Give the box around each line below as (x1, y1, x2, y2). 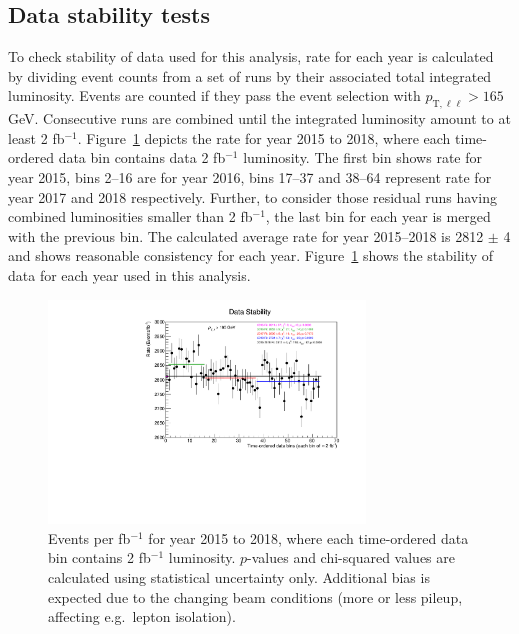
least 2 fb (8, 127, 65, 148)
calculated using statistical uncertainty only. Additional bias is (48, 567, 430, 588)
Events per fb (48, 527, 131, 548)
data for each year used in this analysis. (8, 264, 251, 285)
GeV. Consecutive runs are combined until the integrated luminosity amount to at (8, 108, 511, 129)
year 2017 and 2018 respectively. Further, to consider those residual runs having (8, 186, 497, 207)
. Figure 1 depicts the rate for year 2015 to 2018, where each (77, 127, 451, 148)
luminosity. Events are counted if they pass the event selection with (8, 85, 421, 106)
